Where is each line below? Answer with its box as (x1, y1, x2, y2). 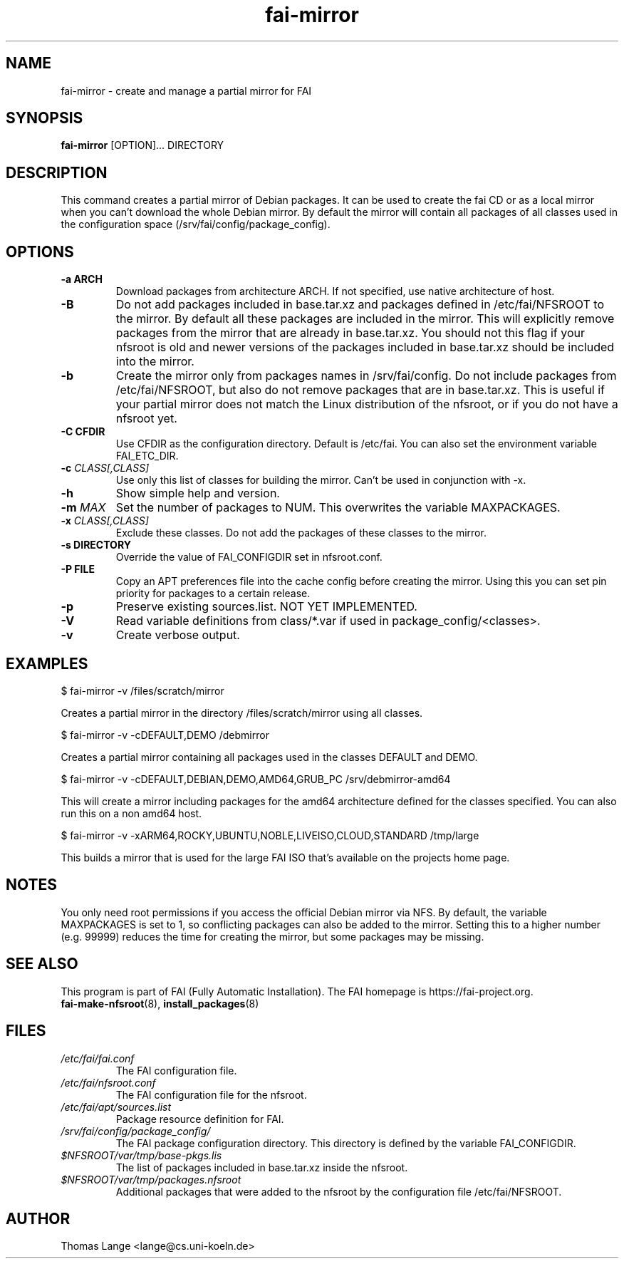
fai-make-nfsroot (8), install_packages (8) (61, 997, 259, 1010)
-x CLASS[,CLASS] (61, 514, 149, 527)
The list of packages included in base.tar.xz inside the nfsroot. (115, 1161, 408, 1174)
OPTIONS (6, 242, 74, 261)
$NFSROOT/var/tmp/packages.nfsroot (61, 1173, 241, 1186)
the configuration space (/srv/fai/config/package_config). (61, 218, 331, 231)
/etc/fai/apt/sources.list (61, 1100, 172, 1113)
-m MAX (61, 500, 106, 515)
